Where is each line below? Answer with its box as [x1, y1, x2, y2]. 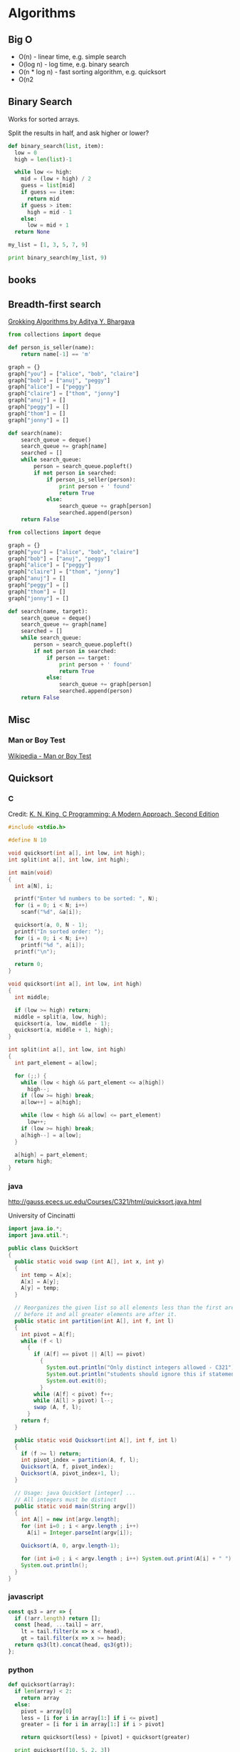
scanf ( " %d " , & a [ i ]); [21, 909, 82, 916]
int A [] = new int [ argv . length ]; [21, 1516, 120, 1523]
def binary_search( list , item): [8, 142, 104, 149]
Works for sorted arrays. [8, 114, 80, 123]
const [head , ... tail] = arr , [14, 1621, 104, 1628]
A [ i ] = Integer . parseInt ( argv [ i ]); [26, 1529, 133, 1537]
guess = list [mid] [21, 182, 75, 189]
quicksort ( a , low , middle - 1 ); [14, 1020, 111, 1027]
